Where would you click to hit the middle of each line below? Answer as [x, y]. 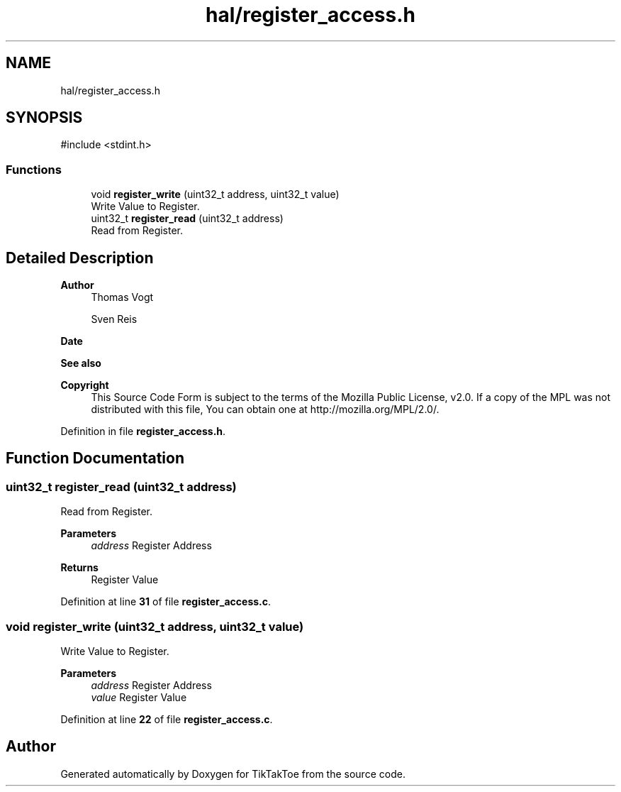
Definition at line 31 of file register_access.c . [166, 602]
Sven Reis [114, 319]
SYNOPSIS [44, 118]
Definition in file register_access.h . [143, 431]
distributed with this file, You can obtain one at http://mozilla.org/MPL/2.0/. [265, 409]
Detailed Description [80, 258]
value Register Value [139, 697]
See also [81, 363]
